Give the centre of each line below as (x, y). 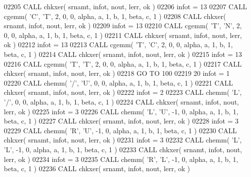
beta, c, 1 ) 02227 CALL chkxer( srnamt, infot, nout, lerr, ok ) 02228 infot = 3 (121, 121)
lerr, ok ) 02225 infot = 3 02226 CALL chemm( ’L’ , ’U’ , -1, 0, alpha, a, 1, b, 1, (121, 111)
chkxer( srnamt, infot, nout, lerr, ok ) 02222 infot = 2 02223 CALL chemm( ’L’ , (123, 92)
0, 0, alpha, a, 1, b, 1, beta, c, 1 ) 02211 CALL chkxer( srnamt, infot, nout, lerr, (123, 35)
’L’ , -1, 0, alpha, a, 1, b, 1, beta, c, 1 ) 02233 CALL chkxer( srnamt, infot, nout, (123, 149)
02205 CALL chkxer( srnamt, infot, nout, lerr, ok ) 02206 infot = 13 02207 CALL (125, 6)
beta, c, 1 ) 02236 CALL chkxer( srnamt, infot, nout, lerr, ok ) (97, 168)
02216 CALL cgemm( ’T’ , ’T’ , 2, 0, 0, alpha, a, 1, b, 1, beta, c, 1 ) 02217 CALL (123, 63)
